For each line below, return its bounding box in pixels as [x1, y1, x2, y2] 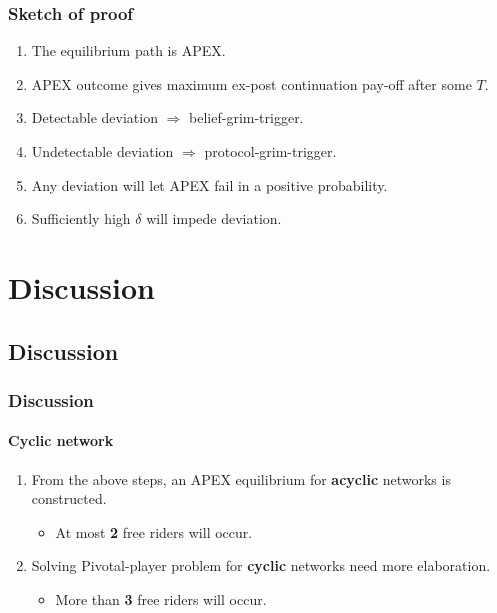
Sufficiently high [31, 208, 131, 229]
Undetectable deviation [31, 141, 174, 161]
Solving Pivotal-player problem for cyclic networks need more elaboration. [31, 555, 491, 576]
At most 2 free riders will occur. [55, 521, 253, 542]
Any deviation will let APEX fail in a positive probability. [31, 174, 388, 195]
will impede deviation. [146, 208, 282, 229]
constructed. [31, 488, 107, 509]
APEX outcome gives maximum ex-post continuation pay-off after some [31, 73, 472, 94]
